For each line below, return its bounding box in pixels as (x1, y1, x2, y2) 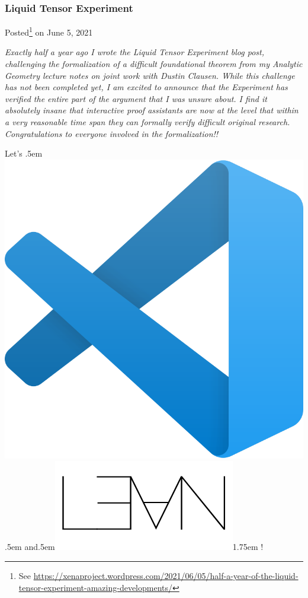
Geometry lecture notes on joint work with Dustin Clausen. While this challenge (5, 69, 295, 81)
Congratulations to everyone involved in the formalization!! (5, 127, 219, 139)
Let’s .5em (5, 147, 43, 160)
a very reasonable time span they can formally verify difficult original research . (5, 116, 290, 128)
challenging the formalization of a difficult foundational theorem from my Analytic (5, 58, 303, 70)
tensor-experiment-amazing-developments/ (18, 581, 173, 593)
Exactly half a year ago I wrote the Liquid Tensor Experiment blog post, (5, 46, 265, 58)
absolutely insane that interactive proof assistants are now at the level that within (5, 104, 299, 116)
